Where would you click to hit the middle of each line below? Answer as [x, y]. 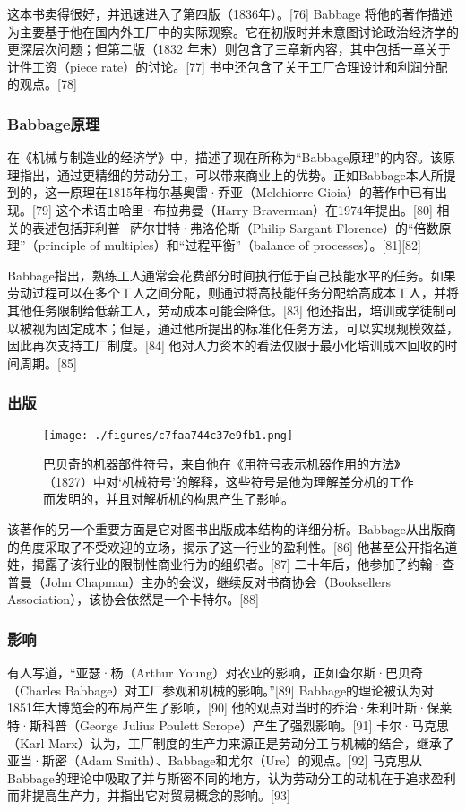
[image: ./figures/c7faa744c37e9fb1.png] [168, 435]
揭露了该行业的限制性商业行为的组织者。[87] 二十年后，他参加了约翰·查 [243, 564]
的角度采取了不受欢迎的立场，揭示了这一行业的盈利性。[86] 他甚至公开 [214, 546]
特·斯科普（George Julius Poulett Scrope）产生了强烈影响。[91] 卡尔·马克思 [228, 725]
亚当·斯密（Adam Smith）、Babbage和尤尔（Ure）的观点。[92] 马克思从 [215, 760]
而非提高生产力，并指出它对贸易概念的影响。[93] [149, 795]
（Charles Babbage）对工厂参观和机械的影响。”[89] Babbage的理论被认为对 [221, 690]
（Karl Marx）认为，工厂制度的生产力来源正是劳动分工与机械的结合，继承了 [231, 742]
